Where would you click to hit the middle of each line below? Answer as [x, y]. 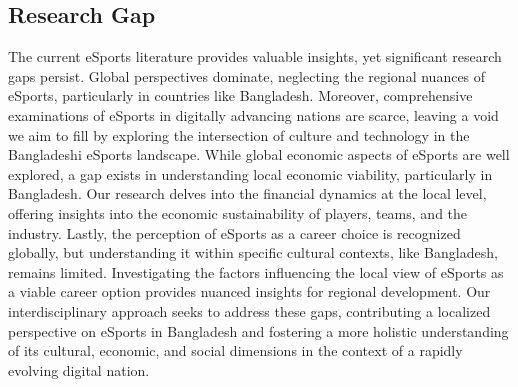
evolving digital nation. [79, 369]
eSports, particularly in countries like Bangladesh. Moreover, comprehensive [240, 95]
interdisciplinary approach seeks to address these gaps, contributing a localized [249, 310]
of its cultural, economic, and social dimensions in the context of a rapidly [235, 350]
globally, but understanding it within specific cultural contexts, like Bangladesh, [253, 252]
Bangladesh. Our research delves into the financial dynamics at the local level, [247, 193]
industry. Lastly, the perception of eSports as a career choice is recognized [234, 232]
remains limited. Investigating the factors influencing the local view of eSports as [256, 271]
